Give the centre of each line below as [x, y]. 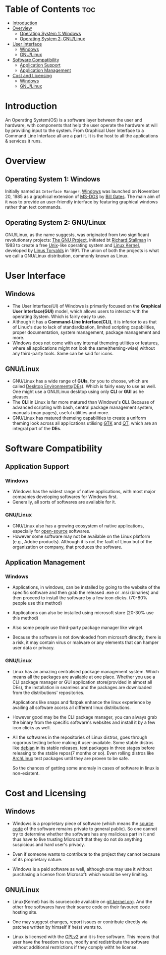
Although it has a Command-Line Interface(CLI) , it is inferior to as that [84, 321]
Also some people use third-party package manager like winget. [78, 628]
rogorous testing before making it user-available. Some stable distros [83, 742]
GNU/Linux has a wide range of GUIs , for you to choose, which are [80, 381]
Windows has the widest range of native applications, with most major [84, 492]
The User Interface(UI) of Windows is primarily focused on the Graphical [87, 306]
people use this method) [37, 603]
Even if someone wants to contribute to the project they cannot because [86, 854]
